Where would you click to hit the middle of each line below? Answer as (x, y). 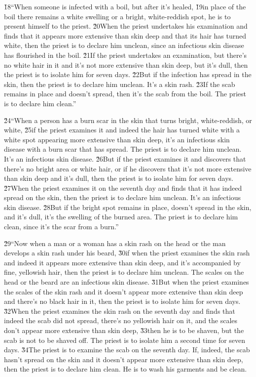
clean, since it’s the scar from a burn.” (61, 227)
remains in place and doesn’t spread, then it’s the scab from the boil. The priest (125, 94)
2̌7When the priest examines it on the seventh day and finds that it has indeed (123, 188)
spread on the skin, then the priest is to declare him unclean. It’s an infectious (123, 197)
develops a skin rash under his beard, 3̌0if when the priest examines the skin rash (127, 253)
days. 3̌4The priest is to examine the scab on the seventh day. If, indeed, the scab (127, 350)
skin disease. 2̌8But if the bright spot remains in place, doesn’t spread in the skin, (128, 207)
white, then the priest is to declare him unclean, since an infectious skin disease (124, 45)
